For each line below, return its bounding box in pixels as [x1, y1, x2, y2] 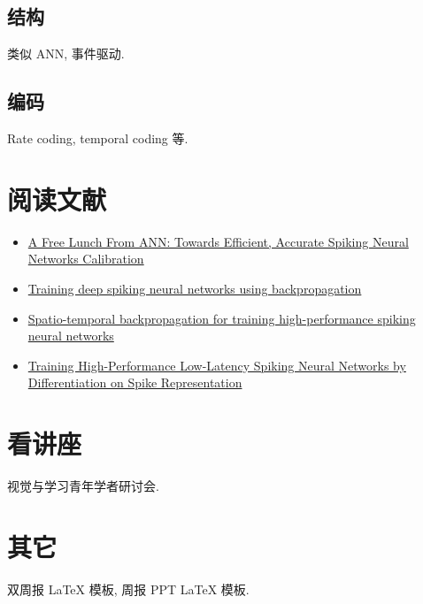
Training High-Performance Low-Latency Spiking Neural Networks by [27, 356, 406, 374]
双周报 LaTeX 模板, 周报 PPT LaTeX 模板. [7, 579, 250, 598]
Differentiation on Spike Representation [27, 373, 242, 392]
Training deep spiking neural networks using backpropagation [27, 279, 362, 297]
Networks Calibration [27, 249, 144, 268]
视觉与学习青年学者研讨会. [7, 477, 159, 494]
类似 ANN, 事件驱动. [7, 44, 125, 63]
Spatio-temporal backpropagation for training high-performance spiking [27, 309, 416, 327]
